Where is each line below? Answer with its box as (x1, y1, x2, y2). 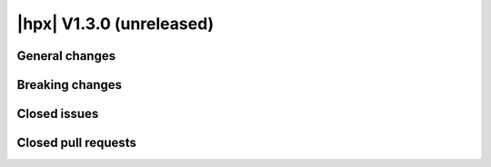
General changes (16, 48, 116, 64)
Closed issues (16, 106, 99, 122)
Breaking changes (16, 77, 123, 93)
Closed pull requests (16, 135, 136, 151)
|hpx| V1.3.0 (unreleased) (16, 14, 215, 34)
